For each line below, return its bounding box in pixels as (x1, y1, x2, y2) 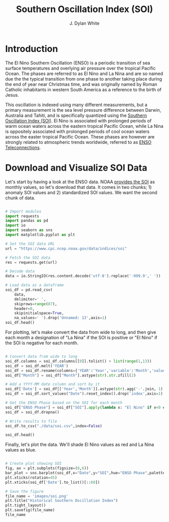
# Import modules (5, 209, 42, 214)
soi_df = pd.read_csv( (5, 287, 53, 292)
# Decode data (5, 269, 35, 274)
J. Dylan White (69, 20, 100, 26)
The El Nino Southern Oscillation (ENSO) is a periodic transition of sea (5, 59, 150, 66)
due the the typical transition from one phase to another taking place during (5, 76, 162, 82)
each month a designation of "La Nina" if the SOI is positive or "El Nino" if (5, 335, 157, 340)
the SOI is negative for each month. (5, 340, 79, 346)
